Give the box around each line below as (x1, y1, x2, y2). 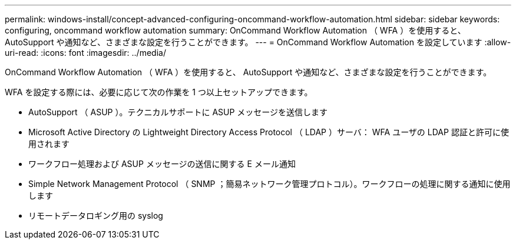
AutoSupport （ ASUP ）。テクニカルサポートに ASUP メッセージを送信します (28, 107, 328, 117)
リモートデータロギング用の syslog (28, 210, 163, 220)
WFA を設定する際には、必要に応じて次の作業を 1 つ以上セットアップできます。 (5, 87, 313, 97)
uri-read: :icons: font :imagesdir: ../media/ (5, 48, 166, 58)
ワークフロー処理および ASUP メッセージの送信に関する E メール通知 (28, 159, 296, 169)
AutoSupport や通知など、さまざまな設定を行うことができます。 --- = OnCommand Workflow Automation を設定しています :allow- (5, 37, 511, 47)
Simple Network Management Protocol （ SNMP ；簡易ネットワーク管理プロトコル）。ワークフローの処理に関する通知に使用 (28, 179, 511, 189)
